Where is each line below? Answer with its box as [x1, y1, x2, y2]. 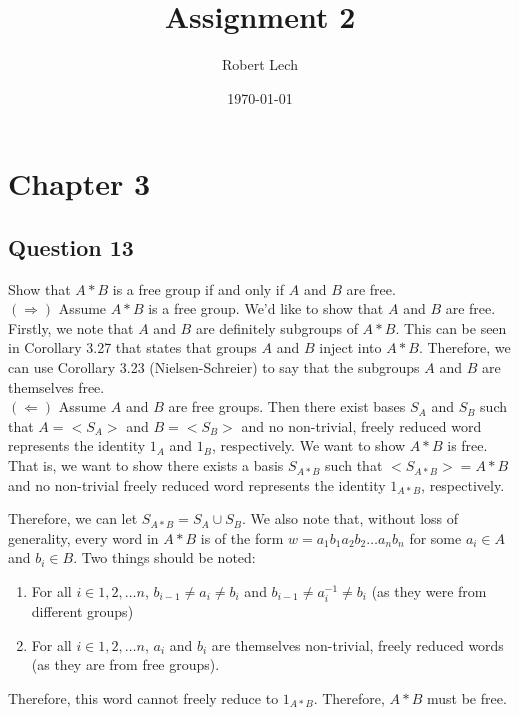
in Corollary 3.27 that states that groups [8, 337, 257, 358]
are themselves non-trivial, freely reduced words [211, 634, 504, 655]
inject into [319, 337, 382, 358]
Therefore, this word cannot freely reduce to [8, 687, 279, 708]
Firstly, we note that [8, 317, 134, 338]
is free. [447, 435, 488, 456]
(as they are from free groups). [31, 654, 220, 675]
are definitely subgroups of [195, 317, 358, 338]
